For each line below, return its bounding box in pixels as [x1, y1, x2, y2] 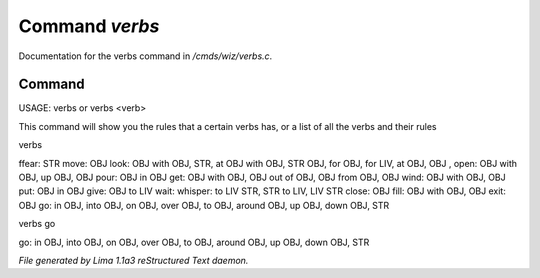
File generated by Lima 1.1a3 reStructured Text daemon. [18, 254, 249, 266]
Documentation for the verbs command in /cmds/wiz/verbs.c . [18, 50, 273, 62]
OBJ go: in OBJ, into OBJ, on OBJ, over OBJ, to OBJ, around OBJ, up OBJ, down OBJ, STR [18, 199, 390, 211]
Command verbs [18, 15, 160, 37]
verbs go [18, 218, 56, 230]
